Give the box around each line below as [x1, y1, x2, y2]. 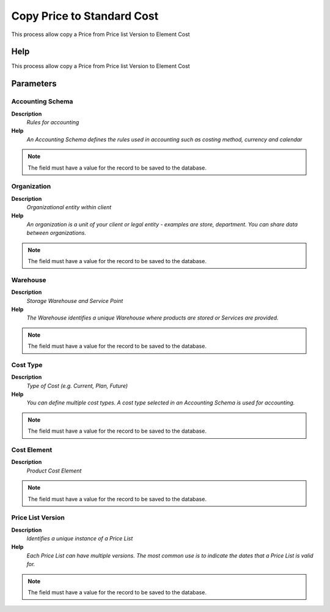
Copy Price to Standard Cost [11, 9, 159, 23]
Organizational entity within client [26, 204, 112, 211]
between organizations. [26, 229, 87, 237]
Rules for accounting [26, 119, 79, 125]
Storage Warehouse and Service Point [26, 297, 123, 304]
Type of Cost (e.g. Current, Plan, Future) [26, 382, 128, 389]
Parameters [11, 78, 57, 89]
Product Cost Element [26, 467, 82, 474]
